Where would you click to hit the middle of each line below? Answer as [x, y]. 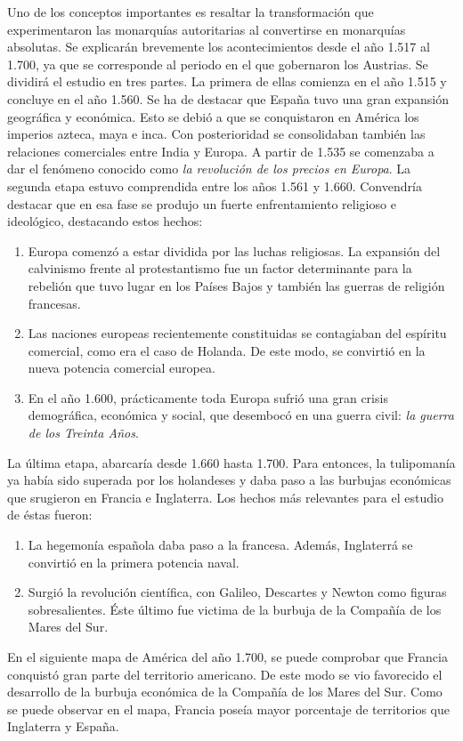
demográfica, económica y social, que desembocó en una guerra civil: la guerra [241, 415]
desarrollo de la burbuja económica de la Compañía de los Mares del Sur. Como [225, 692]
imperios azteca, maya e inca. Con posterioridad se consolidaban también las [216, 134]
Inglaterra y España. [63, 726]
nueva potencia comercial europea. [122, 368]
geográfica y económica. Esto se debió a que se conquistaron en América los [213, 116]
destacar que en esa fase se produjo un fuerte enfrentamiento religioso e [202, 203]
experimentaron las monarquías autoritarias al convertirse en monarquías [207, 29]
